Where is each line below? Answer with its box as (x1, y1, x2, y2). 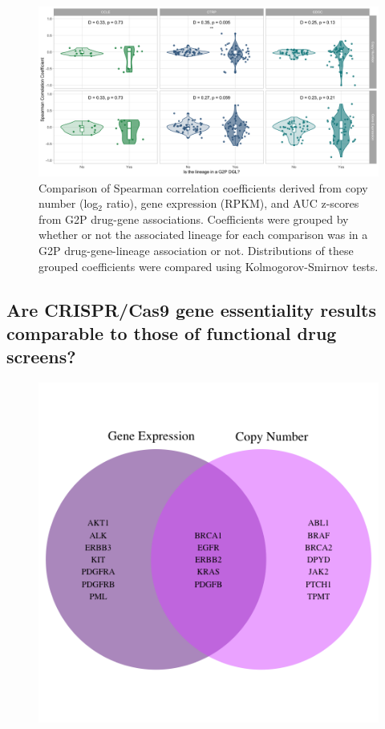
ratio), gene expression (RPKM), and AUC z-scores (106, 195, 359, 212)
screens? (6, 344, 76, 369)
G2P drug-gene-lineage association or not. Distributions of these (38, 241, 354, 258)
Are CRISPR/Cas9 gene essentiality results (6, 297, 376, 322)
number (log (38, 195, 99, 212)
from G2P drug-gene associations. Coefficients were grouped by (38, 210, 349, 227)
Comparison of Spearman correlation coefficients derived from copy (38, 179, 368, 196)
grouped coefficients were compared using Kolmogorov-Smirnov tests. (38, 257, 379, 274)
